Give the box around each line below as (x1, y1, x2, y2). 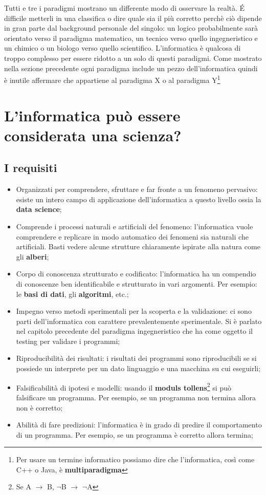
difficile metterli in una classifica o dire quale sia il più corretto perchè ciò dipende (4, 12, 262, 23)
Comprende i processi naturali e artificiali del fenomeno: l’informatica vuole (16, 221, 253, 231)
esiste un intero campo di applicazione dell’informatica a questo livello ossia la (16, 193, 261, 204)
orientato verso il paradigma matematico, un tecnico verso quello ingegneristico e (4, 32, 258, 43)
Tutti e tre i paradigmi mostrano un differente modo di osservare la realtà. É (4, 3, 245, 13)
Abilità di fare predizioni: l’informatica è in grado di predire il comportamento (16, 419, 262, 430)
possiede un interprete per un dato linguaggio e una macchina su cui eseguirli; (16, 363, 261, 374)
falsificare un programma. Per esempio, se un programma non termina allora (16, 392, 256, 402)
